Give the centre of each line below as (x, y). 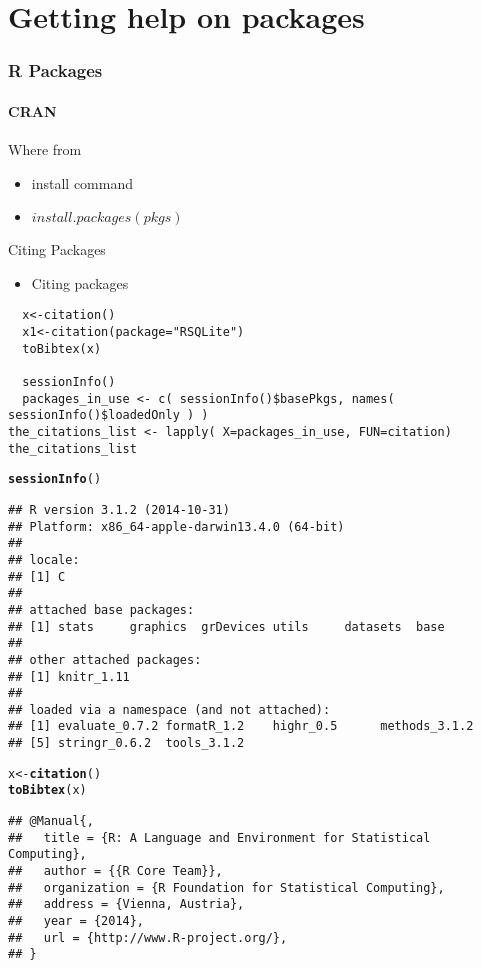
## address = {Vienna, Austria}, (126, 904)
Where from (45, 149)
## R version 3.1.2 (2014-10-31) (119, 509)
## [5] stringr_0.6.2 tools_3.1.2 (126, 743)
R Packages (55, 70)
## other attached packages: (105, 659)
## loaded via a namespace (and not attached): (169, 709)
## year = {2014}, (76, 921)
